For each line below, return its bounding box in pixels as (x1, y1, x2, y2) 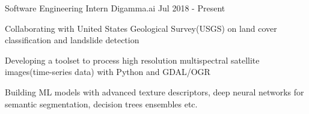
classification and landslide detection (5, 34, 139, 46)
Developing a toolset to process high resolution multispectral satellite (5, 53, 260, 66)
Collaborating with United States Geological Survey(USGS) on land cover (5, 22, 277, 34)
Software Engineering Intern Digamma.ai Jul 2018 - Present (5, 2, 225, 14)
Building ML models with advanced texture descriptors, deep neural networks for (5, 85, 304, 98)
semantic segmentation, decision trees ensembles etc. (5, 97, 198, 110)
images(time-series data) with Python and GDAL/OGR (5, 65, 210, 78)
